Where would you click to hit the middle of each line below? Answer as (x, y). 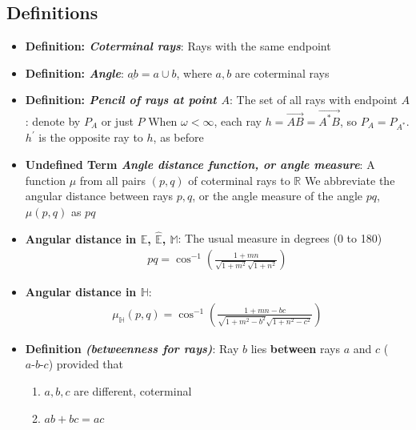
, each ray (238, 121)
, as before (178, 137)
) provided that (86, 364)
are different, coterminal (133, 391)
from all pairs (112, 180)
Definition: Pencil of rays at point (121, 100)
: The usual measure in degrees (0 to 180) (280, 238)
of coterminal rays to (239, 180)
